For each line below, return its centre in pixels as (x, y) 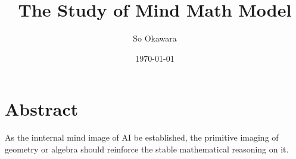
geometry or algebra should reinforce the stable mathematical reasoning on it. (147, 149)
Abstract (42, 109)
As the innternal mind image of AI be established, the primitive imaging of (142, 137)
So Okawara (155, 38)
